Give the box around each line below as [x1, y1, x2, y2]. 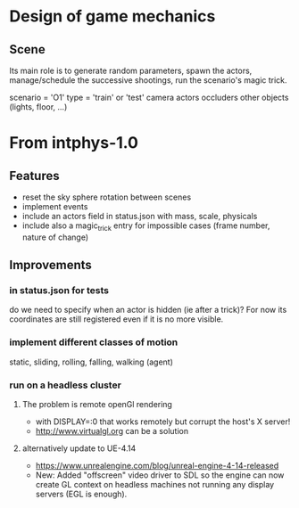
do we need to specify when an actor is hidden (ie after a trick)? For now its [9, 305, 287, 315]
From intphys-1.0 [9, 133, 138, 153]
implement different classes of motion [9, 336, 179, 348]
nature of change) [21, 232, 89, 242]
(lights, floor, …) [9, 102, 68, 112]
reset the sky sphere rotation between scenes [21, 192, 192, 202]
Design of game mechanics [9, 6, 216, 27]
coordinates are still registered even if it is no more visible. [9, 314, 224, 324]
